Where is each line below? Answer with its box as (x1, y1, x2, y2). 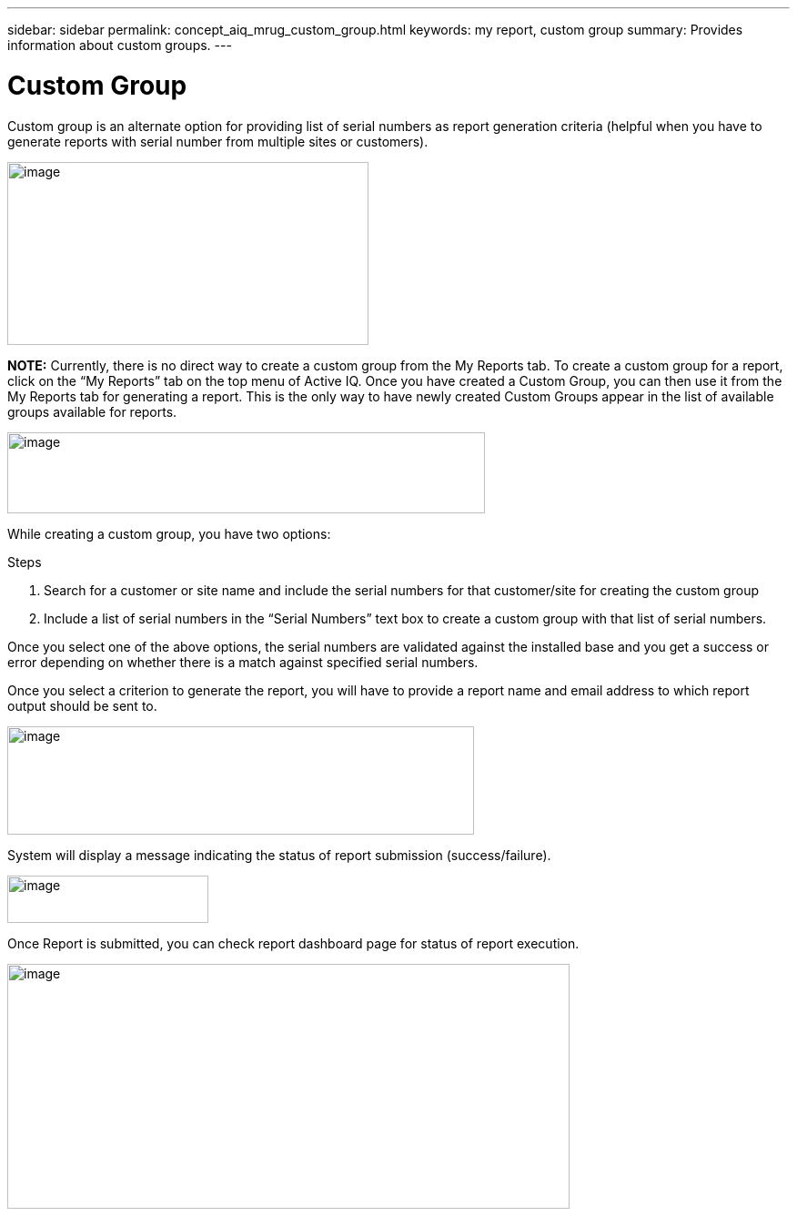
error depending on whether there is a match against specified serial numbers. (7, 654, 479, 670)
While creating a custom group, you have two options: (7, 525, 331, 542)
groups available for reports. (7, 403, 177, 420)
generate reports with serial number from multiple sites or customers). (7, 133, 429, 149)
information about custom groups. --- (7, 37, 232, 53)
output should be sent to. (7, 697, 157, 714)
